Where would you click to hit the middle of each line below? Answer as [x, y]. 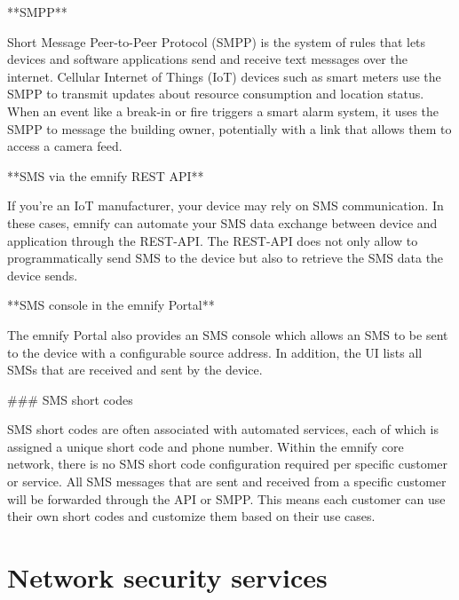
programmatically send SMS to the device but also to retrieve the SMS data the [226, 258]
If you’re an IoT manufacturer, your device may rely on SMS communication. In [226, 205]
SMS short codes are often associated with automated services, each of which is [223, 429]
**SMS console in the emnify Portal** [111, 305]
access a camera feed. [65, 146]
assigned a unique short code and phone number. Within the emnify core [206, 446]
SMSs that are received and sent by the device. [135, 370]
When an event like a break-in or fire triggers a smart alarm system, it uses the [223, 111]
